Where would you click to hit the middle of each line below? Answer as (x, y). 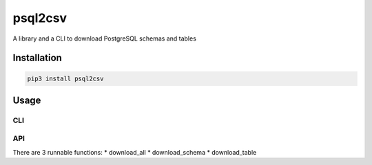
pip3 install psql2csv (65, 78)
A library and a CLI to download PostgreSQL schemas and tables (104, 38)
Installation (37, 58)
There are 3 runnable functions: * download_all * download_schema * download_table (135, 152)
